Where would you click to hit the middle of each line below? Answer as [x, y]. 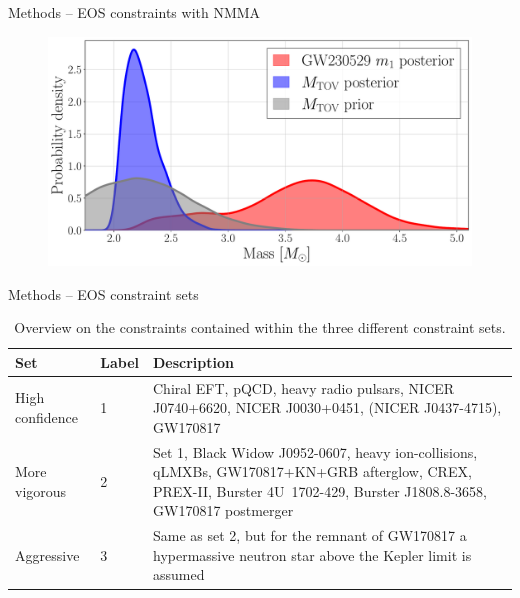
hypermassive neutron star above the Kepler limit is [312, 554]
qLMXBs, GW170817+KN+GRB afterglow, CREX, [312, 471]
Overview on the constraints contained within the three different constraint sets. [260, 327]
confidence [46, 417]
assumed [179, 574]
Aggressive [47, 554]
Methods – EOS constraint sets [103, 293]
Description [194, 361]
